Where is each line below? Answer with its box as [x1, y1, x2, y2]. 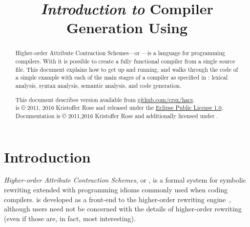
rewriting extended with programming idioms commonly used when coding [4, 185, 228, 195]
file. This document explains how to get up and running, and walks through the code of [15, 65, 238, 73]
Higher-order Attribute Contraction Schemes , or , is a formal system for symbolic [4, 175, 246, 185]
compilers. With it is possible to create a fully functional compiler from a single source [15, 57, 235, 65]
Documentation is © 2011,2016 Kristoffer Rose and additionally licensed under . [15, 111, 218, 120]
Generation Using [66, 18, 188, 38]
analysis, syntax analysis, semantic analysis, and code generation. [15, 81, 182, 89]
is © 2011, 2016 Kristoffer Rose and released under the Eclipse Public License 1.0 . [15, 103, 223, 112]
